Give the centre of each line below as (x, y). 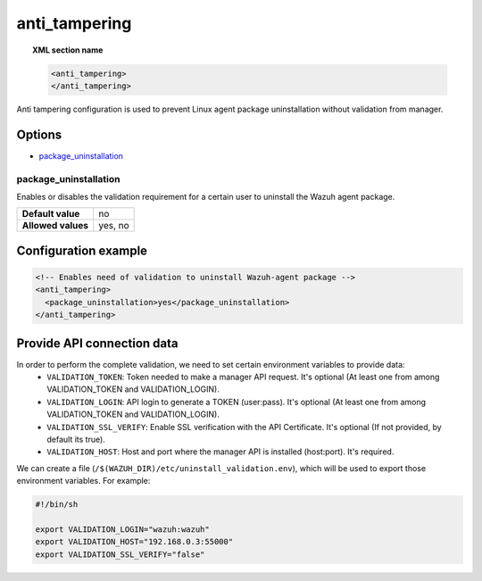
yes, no (114, 226)
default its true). (76, 439)
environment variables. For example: (83, 481)
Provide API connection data (97, 343)
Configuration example (82, 250)
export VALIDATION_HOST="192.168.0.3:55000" (134, 542)
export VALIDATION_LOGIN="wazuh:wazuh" (122, 529)
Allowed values (55, 226)
